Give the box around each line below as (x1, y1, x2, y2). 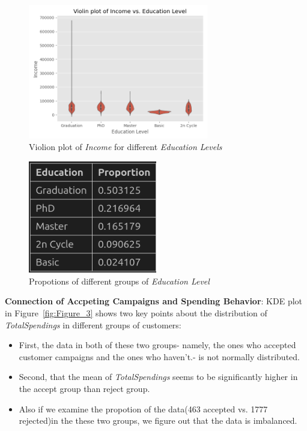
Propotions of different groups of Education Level (29, 274, 210, 287)
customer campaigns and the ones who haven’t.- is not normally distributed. (19, 350, 300, 363)
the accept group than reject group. (19, 382, 150, 395)
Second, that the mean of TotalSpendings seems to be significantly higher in (19, 370, 298, 383)
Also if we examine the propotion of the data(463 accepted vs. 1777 (19, 402, 268, 415)
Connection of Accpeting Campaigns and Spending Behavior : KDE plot (5, 295, 303, 307)
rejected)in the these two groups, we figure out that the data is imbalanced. (19, 414, 297, 427)
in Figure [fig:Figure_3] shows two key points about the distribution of (5, 307, 267, 319)
